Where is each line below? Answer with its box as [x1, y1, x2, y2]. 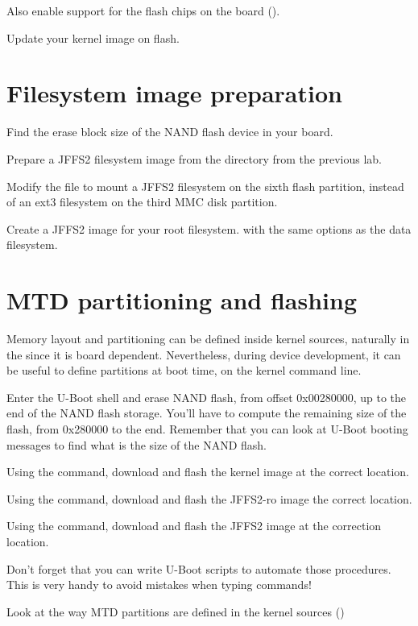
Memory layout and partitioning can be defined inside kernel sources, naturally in [6, 330, 410, 346]
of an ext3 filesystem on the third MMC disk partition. [6, 193, 278, 210]
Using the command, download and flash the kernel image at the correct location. [6, 463, 409, 480]
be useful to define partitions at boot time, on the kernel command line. [6, 362, 362, 379]
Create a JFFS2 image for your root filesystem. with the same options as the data [6, 220, 412, 237]
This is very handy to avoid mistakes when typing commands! [6, 576, 312, 593]
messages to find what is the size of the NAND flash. [6, 436, 267, 453]
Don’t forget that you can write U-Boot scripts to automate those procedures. [6, 560, 391, 577]
